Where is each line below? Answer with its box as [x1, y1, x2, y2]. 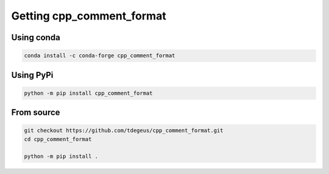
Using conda [11, 32, 60, 43]
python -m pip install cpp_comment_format [24, 89, 153, 97]
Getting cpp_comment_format [11, 9, 167, 23]
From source [11, 107, 60, 118]
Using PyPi [11, 70, 54, 80]
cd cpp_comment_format [24, 136, 92, 142]
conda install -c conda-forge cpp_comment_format [24, 52, 175, 59]
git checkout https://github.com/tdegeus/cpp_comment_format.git [24, 127, 224, 134]
